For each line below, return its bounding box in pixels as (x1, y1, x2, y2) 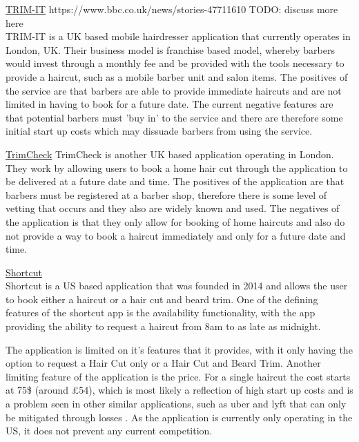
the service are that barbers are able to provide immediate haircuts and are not (6, 83, 342, 97)
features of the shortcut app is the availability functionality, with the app (6, 305, 316, 320)
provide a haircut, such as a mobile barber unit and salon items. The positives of (6, 69, 348, 84)
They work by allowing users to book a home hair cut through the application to (6, 160, 348, 175)
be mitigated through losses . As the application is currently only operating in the (6, 410, 353, 424)
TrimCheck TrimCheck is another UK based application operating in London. (6, 146, 334, 161)
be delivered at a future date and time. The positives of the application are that (6, 174, 345, 189)
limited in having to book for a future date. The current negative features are (6, 97, 333, 111)
